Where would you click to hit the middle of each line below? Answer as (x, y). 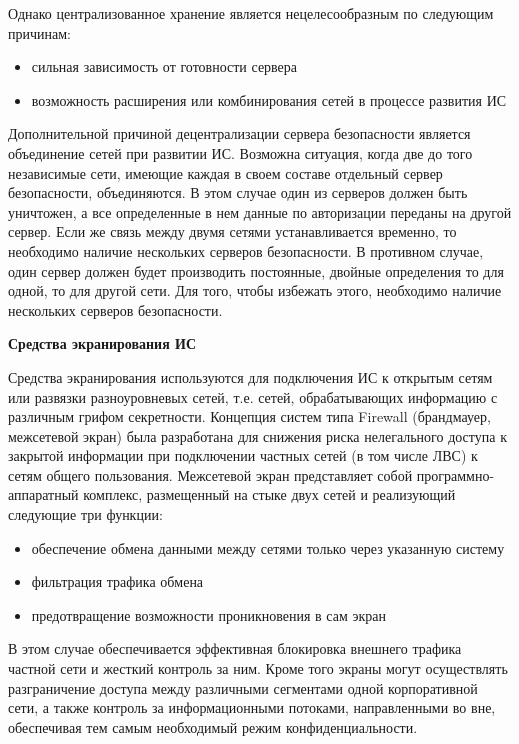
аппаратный (43, 494)
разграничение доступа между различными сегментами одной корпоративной (243, 687)
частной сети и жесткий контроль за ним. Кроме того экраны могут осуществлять (258, 668)
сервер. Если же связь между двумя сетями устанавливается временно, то (232, 231)
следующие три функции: (85, 514)
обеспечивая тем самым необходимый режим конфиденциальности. (213, 726)
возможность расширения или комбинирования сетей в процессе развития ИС (269, 99)
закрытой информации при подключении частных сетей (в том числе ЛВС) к (243, 455)
